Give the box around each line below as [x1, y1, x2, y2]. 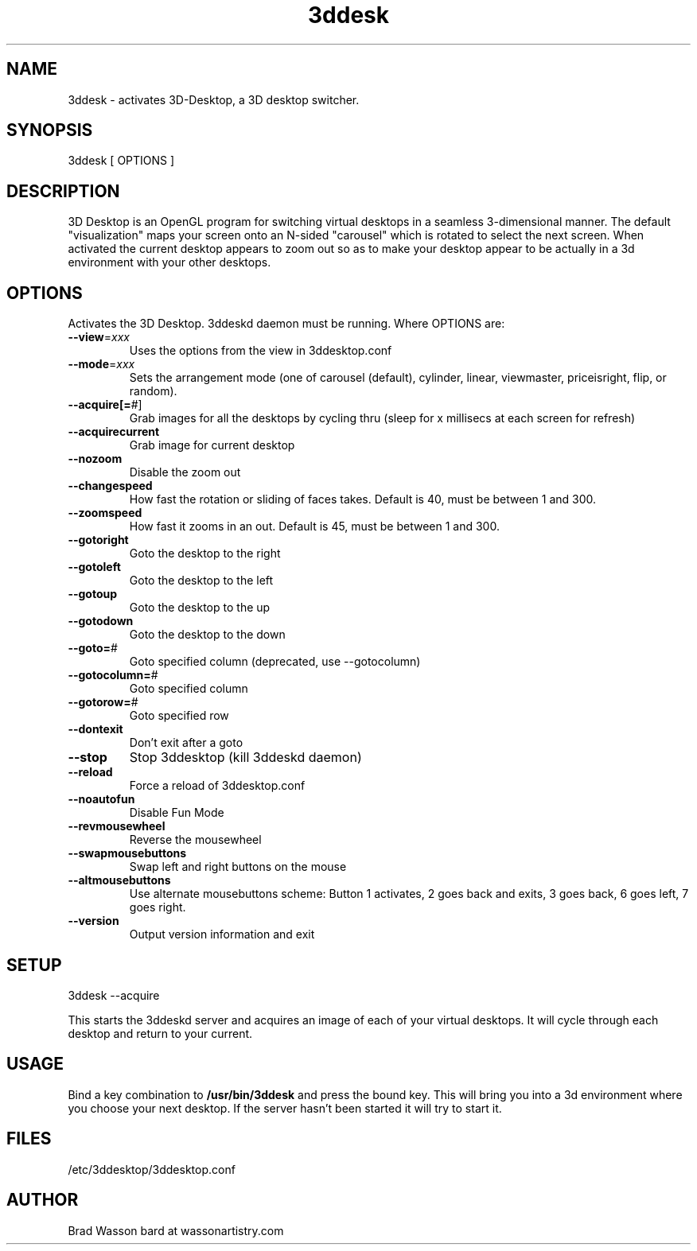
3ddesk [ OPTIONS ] [68, 153, 175, 168]
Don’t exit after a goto [129, 736, 243, 750]
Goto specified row [129, 709, 229, 723]
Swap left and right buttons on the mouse [129, 860, 347, 874]
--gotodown [68, 614, 134, 628]
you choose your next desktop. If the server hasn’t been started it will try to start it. [68, 1101, 502, 1115]
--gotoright [68, 533, 129, 547]
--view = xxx [68, 330, 130, 344]
